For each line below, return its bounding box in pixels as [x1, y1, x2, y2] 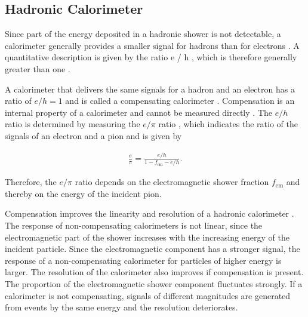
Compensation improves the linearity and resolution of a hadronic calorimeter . [5, 207, 294, 220]
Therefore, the [5, 176, 57, 188]
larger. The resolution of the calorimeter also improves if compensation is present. [5, 266, 304, 278]
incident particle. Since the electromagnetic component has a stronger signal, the [5, 242, 300, 255]
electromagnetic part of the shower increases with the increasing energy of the [5, 230, 289, 243]
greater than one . [5, 62, 70, 75]
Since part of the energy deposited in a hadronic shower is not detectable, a [5, 27, 281, 40]
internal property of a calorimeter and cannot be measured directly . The [5, 106, 272, 118]
